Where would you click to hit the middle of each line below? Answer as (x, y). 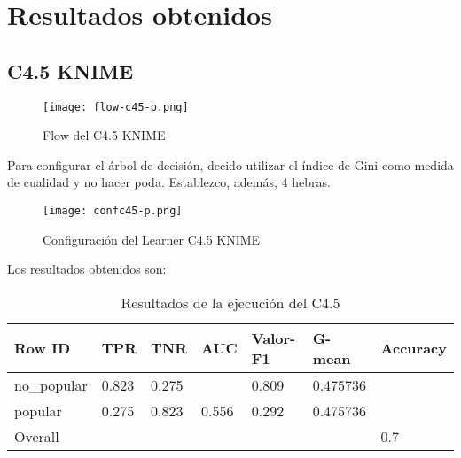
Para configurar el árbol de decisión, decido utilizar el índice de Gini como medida (230, 164)
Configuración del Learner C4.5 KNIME (152, 239)
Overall (37, 436)
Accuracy (414, 348)
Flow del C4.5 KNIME (104, 135)
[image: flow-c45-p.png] (116, 107)
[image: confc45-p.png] (113, 211)
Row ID (43, 348)
